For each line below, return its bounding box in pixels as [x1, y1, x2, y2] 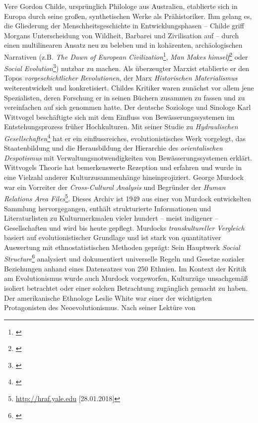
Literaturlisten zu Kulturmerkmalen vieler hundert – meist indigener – [4, 213, 218, 223]
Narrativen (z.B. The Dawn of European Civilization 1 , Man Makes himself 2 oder [4, 50, 248, 62]
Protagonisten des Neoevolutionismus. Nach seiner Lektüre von [4, 302, 195, 313]
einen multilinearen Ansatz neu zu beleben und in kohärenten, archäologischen [4, 40, 243, 50]
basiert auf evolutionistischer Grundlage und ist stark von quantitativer [4, 232, 221, 243]
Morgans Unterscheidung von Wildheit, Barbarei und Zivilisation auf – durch [4, 30, 239, 40]
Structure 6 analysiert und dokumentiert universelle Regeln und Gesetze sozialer [4, 252, 245, 264]
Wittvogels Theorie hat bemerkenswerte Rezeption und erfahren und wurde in [4, 162, 242, 172]
